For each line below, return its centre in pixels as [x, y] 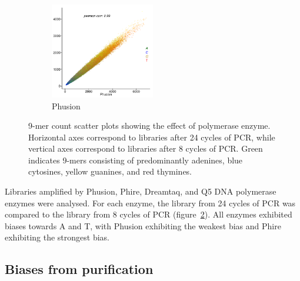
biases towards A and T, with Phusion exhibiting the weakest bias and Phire [143, 225]
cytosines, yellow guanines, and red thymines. [110, 171]
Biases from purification [79, 269]
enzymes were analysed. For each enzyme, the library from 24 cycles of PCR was [150, 203]
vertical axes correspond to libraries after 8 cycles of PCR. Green [146, 148]
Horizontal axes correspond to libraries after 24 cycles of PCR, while [152, 137]
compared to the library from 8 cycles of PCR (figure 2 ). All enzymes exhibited [149, 214]
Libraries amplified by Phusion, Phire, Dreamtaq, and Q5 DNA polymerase [141, 191]
